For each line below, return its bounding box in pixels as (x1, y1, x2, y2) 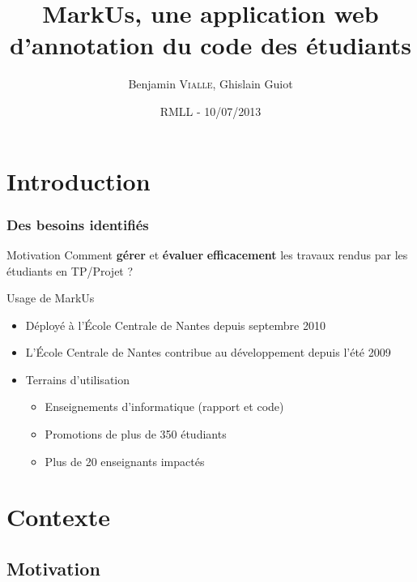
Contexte (6, 500, 110, 533)
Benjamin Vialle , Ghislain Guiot (128, 75, 293, 92)
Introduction (6, 164, 151, 197)
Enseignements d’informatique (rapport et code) (45, 398, 284, 415)
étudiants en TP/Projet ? (6, 262, 134, 279)
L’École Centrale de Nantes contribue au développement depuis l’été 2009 (25, 344, 391, 361)
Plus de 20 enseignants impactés (45, 452, 205, 469)
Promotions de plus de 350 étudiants (45, 426, 227, 443)
